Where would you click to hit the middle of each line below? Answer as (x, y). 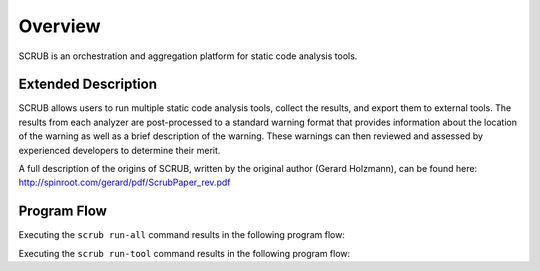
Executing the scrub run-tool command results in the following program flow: (184, 253)
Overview (59, 26)
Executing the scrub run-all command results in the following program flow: (181, 235)
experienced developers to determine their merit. (119, 150)
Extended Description (87, 84)
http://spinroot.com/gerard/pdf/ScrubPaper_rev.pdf (124, 182)
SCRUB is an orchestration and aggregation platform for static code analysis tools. (188, 56)
